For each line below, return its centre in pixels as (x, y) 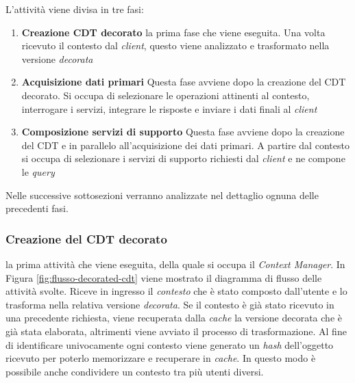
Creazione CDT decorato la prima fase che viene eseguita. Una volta (173, 32)
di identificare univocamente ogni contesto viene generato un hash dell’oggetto (170, 344)
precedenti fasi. (37, 208)
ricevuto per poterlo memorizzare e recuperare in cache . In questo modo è (161, 358)
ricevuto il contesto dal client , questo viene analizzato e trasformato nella (175, 45)
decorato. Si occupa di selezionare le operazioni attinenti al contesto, (166, 95)
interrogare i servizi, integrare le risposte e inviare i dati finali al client (169, 108)
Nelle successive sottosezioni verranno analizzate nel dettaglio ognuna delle (162, 195)
